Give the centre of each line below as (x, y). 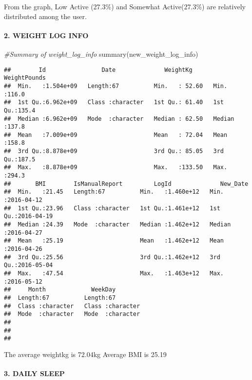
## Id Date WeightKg (98, 70)
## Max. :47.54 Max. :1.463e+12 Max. (114, 273)
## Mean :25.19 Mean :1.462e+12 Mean (114, 241)
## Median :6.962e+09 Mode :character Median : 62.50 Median (119, 119)
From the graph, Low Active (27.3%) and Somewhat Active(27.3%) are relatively (125, 6)
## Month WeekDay (60, 290)
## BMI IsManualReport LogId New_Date (126, 184)
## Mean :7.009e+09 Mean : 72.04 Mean (116, 135)
